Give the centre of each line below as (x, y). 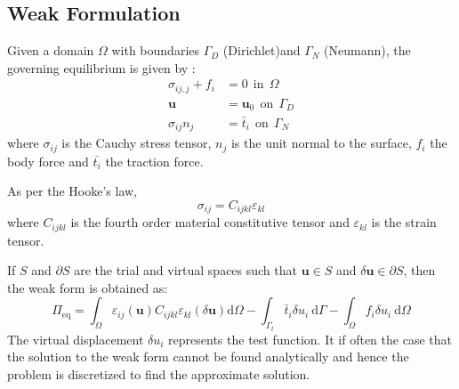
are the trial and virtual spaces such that (185, 270)
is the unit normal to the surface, (321, 143)
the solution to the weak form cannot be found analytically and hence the (208, 357)
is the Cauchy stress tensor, (137, 143)
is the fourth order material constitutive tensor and (210, 222)
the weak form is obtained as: (88, 287)
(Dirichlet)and (262, 50)
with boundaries (156, 50)
